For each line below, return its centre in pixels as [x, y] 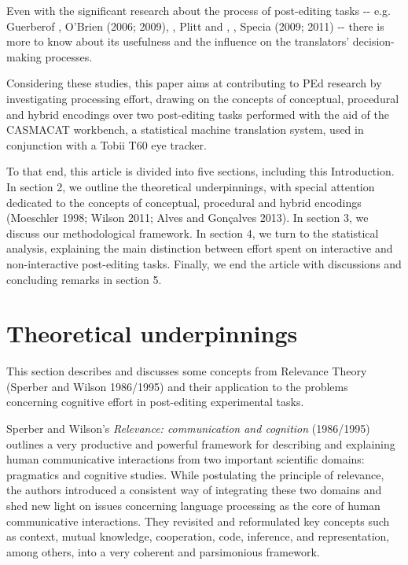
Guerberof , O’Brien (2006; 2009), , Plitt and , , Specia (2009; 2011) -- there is [195, 26]
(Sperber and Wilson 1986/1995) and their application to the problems [177, 386]
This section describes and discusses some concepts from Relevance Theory [187, 371]
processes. [69, 56]
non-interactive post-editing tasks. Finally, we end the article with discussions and [204, 263]
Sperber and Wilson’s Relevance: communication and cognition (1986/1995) [188, 428]
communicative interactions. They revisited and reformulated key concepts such [198, 521]
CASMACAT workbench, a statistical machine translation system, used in [185, 129]
